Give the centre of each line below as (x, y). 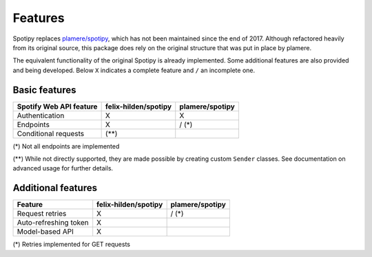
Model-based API (45, 232)
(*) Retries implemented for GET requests (72, 245)
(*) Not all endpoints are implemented (66, 146)
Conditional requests (51, 133)
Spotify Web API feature (57, 107)
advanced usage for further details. (63, 168)
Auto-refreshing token (53, 223)
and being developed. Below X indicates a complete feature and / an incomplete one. (134, 70)
